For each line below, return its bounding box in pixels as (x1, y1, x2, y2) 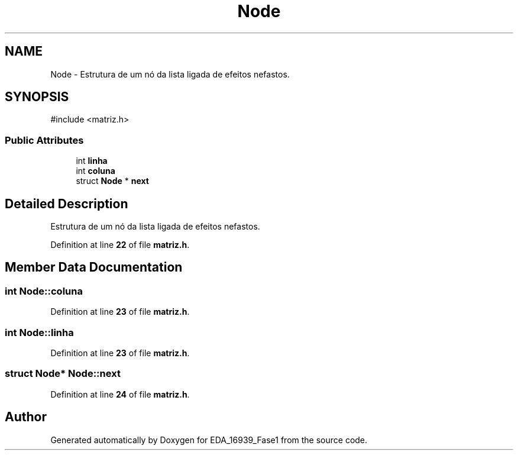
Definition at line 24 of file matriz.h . (50, 389, 190, 399)
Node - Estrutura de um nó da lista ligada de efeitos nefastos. (50, 69, 290, 79)
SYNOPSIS (5, 89, 69, 105)
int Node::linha (5, 326, 74, 338)
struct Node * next (76, 176, 149, 186)
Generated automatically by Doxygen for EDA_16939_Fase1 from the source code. (50, 434, 368, 445)
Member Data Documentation (5, 260, 183, 275)
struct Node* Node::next (5, 367, 121, 380)
